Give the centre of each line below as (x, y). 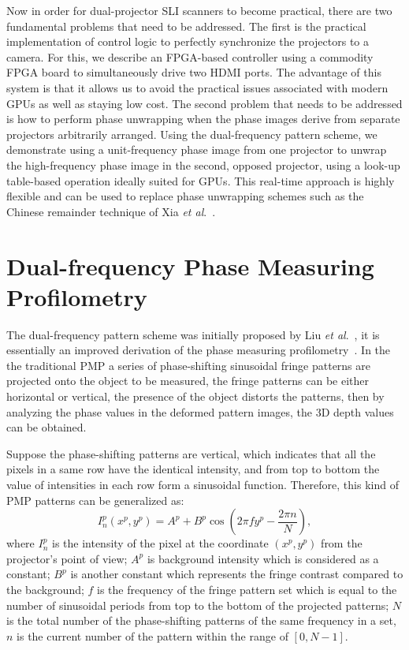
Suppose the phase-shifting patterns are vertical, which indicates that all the (191, 453)
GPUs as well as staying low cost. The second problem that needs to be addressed (204, 103)
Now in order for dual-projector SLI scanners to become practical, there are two (199, 10)
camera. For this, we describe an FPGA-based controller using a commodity (190, 56)
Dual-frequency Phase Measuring (190, 265)
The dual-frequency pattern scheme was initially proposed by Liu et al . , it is (193, 334)
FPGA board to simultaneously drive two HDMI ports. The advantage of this (194, 72)
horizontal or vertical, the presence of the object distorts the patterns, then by (195, 396)
